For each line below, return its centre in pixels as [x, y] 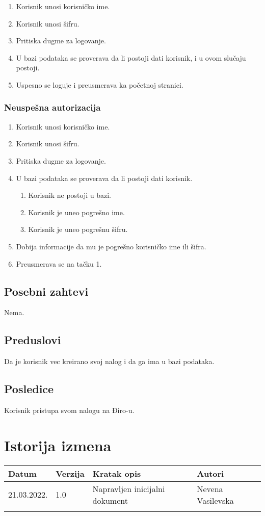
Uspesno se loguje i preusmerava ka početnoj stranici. [100, 84]
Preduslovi [33, 340]
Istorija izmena [58, 445]
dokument [110, 500]
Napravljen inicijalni [129, 488]
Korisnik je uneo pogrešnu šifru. [78, 229]
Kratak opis [117, 473]
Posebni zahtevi [46, 291]
